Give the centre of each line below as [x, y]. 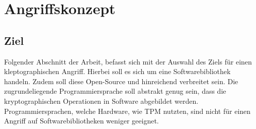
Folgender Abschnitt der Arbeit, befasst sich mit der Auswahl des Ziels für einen [128, 61]
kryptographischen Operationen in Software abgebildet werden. [101, 101]
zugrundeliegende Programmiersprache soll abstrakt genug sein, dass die [115, 91]
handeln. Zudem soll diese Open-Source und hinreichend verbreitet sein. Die [121, 81]
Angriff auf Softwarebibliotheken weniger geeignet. [81, 121]
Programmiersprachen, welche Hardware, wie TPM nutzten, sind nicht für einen [127, 111]
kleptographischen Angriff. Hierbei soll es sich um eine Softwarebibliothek [117, 71]
